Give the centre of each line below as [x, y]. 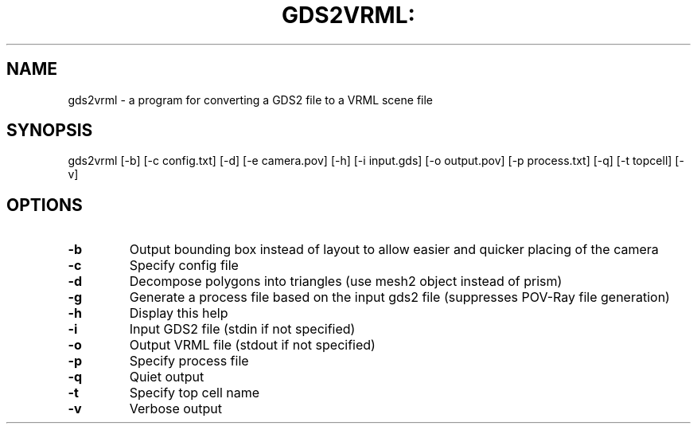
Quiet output [167, 377]
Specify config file [184, 266]
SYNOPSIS [50, 131]
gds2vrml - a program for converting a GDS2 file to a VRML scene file [251, 100]
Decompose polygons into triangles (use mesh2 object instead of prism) [346, 281]
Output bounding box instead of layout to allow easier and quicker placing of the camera [394, 250]
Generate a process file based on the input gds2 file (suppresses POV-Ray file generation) [399, 297]
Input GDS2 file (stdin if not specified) [242, 329]
